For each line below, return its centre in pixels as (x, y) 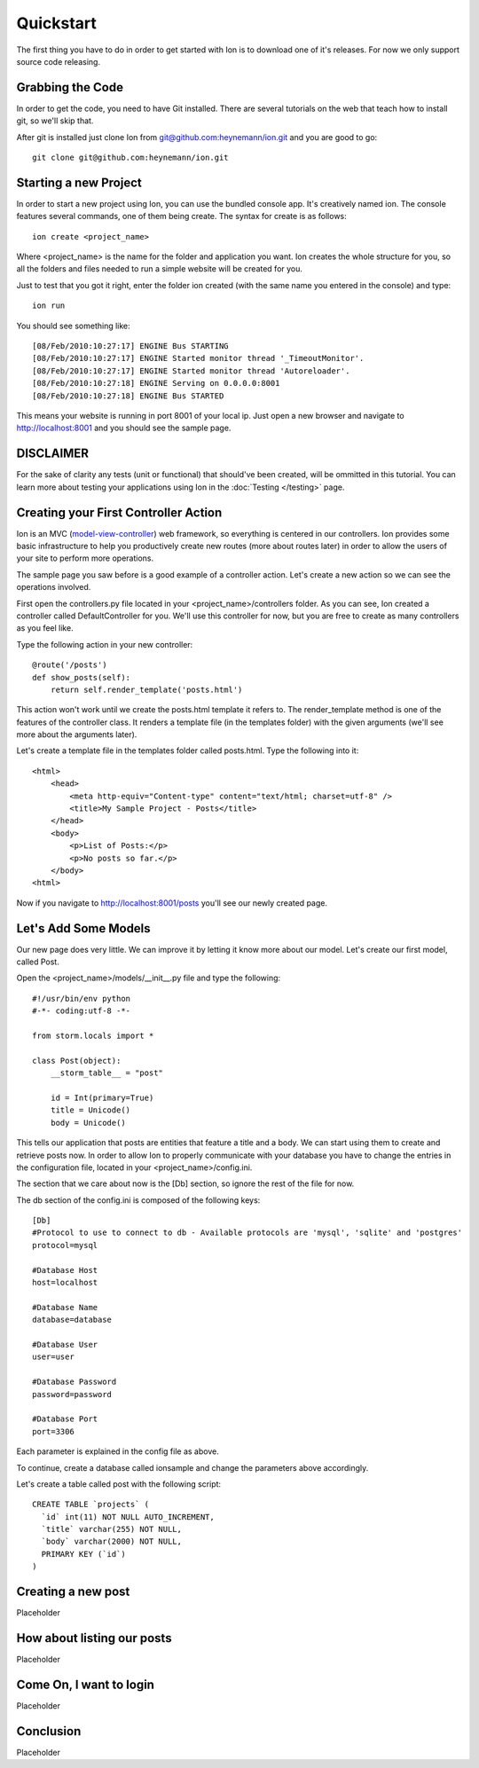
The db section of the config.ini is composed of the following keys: (138, 1200)
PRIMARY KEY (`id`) (83, 1554)
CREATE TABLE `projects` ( (91, 1505)
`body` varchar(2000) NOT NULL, (111, 1542)
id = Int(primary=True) (102, 1097)
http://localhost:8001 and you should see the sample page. (124, 428)
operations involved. (54, 587)
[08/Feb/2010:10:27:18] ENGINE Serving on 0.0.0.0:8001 (156, 383)
